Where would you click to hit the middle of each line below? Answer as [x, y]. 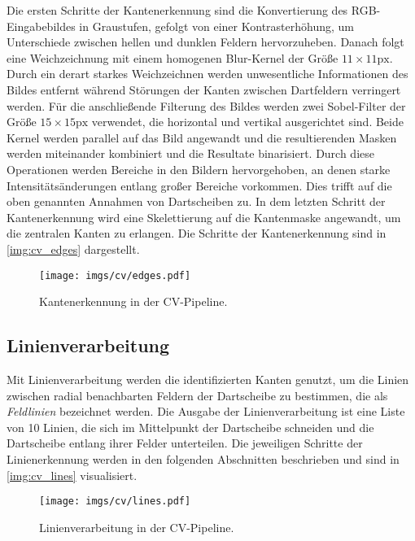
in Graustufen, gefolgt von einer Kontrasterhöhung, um [216, 26]
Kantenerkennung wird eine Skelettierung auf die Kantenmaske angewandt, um [204, 217]
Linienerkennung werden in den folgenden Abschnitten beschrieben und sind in [203, 458]
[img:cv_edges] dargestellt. [73, 249]
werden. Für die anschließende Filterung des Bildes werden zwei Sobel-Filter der [206, 105]
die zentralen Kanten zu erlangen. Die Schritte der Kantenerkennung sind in [197, 233]
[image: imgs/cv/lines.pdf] [115, 502]
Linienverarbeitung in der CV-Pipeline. [137, 527]
